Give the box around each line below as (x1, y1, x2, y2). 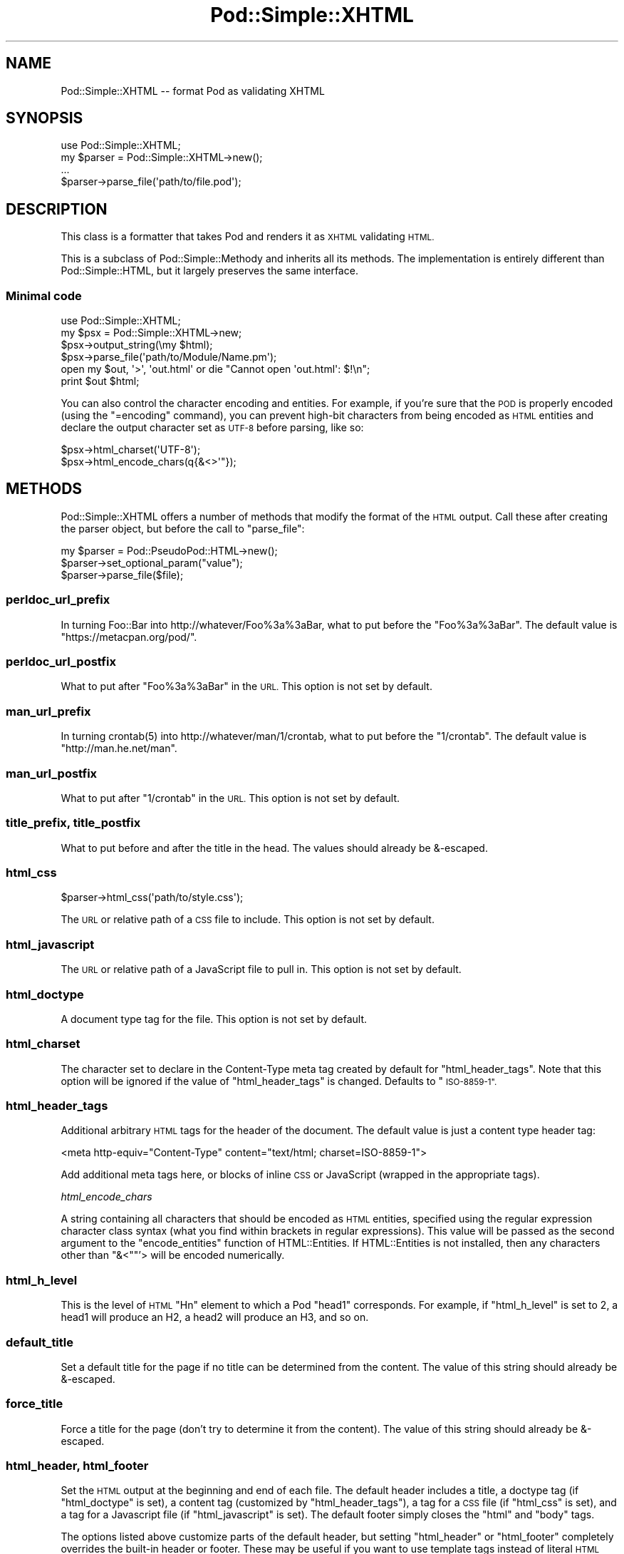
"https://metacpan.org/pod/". (61, 630, 197, 643)
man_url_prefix (6, 704, 91, 719)
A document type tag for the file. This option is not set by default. (61, 1012, 367, 1025)
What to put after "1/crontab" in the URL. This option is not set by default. (61, 791, 400, 804)
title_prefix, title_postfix (6, 815, 141, 830)
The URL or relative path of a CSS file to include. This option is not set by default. (61, 913, 435, 926)
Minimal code (6, 288, 82, 303)
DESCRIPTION (6, 200, 108, 218)
